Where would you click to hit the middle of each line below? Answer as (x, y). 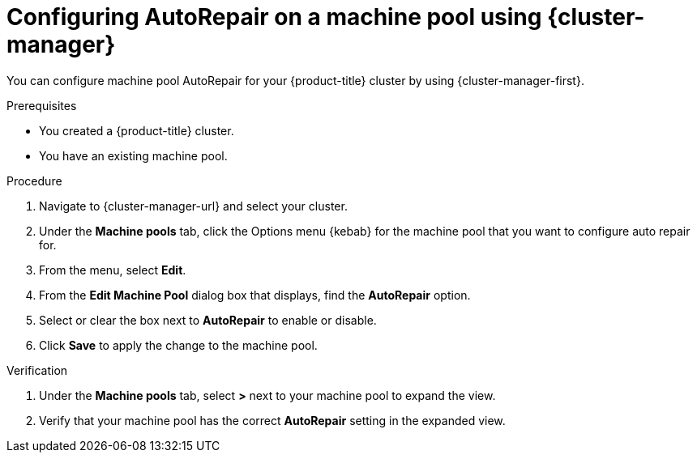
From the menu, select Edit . (113, 270)
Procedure (34, 181)
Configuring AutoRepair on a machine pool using (274, 17)
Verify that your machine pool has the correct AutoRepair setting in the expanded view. (272, 420)
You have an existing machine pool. (133, 155)
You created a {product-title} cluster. (137, 130)
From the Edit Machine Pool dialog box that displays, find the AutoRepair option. (255, 295)
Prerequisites (42, 105)
